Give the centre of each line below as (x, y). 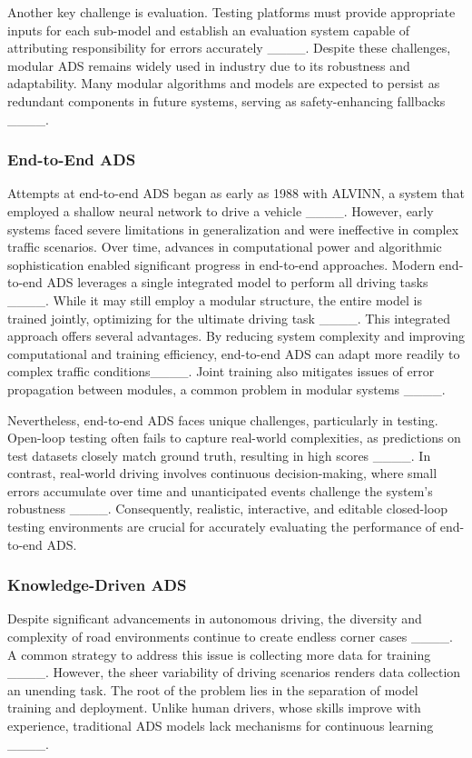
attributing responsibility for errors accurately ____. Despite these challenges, (229, 48)
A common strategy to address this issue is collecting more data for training (219, 654)
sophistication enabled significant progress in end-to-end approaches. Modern (221, 264)
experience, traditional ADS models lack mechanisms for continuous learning (221, 726)
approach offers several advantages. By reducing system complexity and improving (236, 336)
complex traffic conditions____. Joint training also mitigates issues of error (221, 371)
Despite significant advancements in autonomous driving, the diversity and (215, 618)
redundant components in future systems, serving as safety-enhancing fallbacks (226, 100)
